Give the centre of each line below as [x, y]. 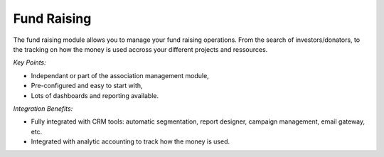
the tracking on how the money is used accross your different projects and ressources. [140, 49]
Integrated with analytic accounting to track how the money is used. [130, 141]
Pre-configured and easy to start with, [87, 86]
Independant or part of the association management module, [120, 75]
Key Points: [30, 63]
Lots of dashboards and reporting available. [95, 95]
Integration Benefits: [43, 108]
